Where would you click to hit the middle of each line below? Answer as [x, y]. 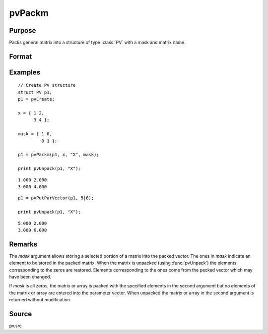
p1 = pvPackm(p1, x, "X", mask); [59, 155]
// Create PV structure [47, 85]
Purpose [23, 30]
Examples [25, 72]
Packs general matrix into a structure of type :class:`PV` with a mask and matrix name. [97, 43]
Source [21, 314]
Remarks [23, 244]
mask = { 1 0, [35, 134]
